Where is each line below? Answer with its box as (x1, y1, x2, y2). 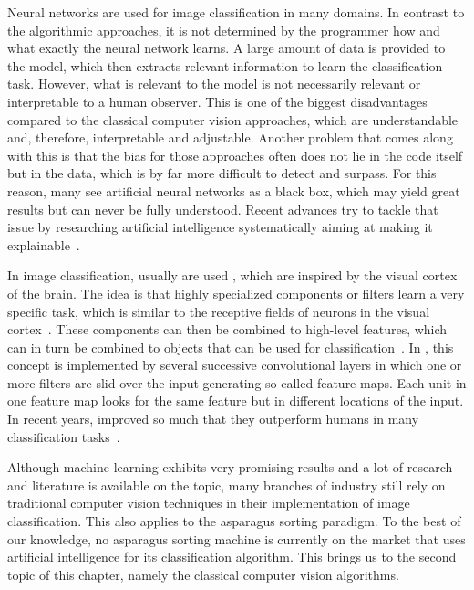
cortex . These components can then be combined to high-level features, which (7, 320, 448, 339)
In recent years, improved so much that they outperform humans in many (7, 409, 419, 428)
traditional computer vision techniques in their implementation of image (7, 493, 410, 512)
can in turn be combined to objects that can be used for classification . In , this (7, 337, 454, 356)
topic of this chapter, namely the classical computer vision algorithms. (7, 564, 399, 584)
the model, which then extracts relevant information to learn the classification (7, 56, 443, 75)
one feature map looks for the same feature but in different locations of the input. (7, 391, 464, 410)
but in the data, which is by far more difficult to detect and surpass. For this (7, 163, 437, 183)
